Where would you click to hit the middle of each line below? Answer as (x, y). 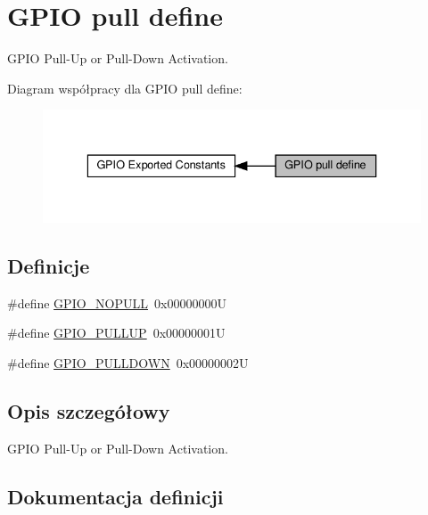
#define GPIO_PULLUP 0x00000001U (116, 333)
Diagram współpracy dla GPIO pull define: (125, 88)
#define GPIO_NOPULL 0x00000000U (117, 302)
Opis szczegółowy (89, 410)
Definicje (49, 265)
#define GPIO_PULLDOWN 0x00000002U (128, 362)
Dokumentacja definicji (115, 496)
